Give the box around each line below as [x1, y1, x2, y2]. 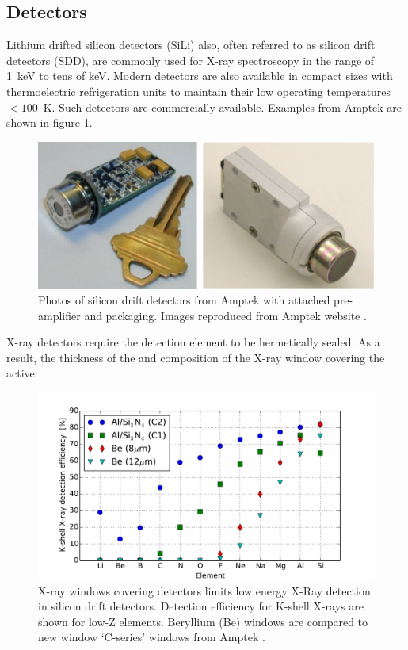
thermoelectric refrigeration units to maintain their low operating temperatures [6, 82, 391, 99]
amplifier [38, 307, 81, 323]
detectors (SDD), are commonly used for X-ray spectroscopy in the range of [6, 52, 375, 68]
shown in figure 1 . [6, 114, 93, 131]
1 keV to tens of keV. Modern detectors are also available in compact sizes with [6, 67, 393, 84]
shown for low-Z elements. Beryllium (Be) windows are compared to [38, 613, 368, 629]
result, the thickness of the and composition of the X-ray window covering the [6, 349, 385, 365]
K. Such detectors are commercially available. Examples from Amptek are [43, 98, 402, 115]
